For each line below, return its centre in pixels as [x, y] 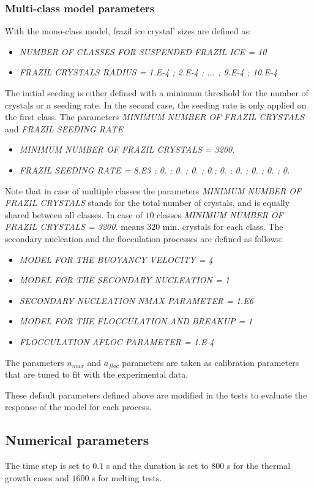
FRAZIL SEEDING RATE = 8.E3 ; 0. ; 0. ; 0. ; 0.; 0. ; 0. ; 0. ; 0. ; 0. [155, 170]
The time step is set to [47, 466]
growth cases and [37, 477]
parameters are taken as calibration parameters [211, 362]
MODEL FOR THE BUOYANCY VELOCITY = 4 [116, 259]
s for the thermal [259, 466]
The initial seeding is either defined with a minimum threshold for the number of [157, 93]
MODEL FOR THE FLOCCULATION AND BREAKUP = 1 [136, 321]
